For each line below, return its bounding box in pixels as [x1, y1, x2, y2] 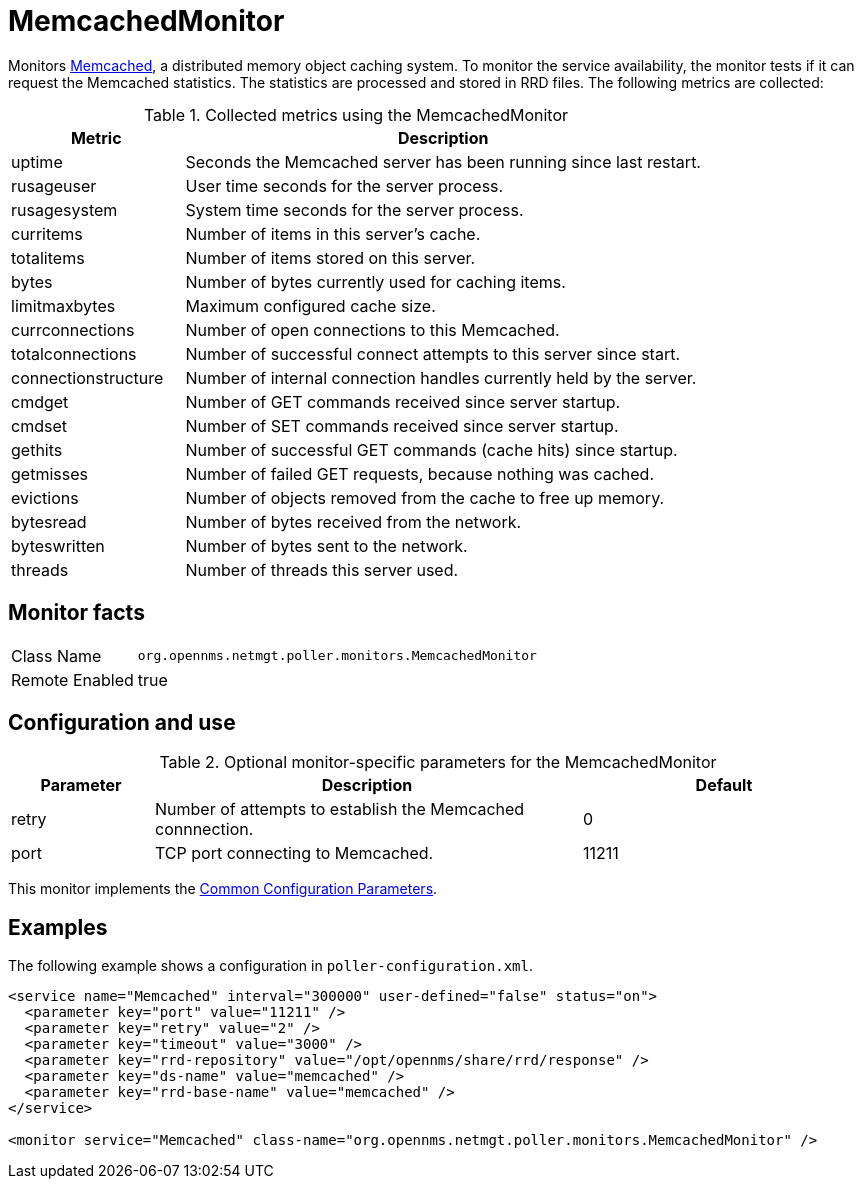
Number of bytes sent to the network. [185, 535, 468, 556]
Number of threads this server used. [185, 559, 459, 580]
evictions [11, 487, 79, 508]
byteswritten [11, 535, 105, 556]
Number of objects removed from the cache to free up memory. [185, 487, 665, 508]
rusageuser [11, 175, 97, 196]
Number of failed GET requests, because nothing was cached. [185, 463, 655, 484]
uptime [11, 151, 63, 172]
